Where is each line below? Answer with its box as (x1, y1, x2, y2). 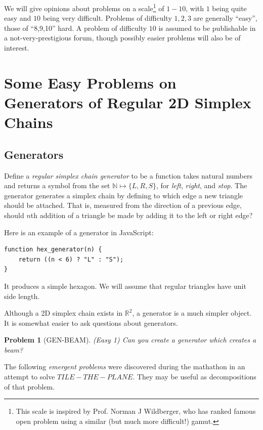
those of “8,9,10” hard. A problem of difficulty (4, 22, 147, 33)
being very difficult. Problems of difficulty (42, 13, 172, 23)
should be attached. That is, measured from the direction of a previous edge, (4, 200, 242, 210)
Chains (4, 112, 53, 133)
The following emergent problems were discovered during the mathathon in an (4, 361, 245, 372)
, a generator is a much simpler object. (132, 308, 252, 318)
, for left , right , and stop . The (156, 180, 247, 191)
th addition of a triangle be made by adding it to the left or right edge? (30, 209, 253, 220)
